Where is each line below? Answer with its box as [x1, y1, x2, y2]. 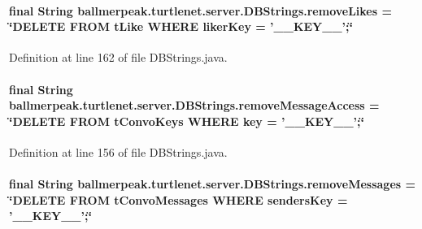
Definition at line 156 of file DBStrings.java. [9, 143, 228, 160]
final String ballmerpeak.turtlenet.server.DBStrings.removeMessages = [9, 175, 416, 192]
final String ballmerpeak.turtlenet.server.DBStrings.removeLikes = [9, 2, 392, 19]
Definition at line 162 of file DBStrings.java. [9, 49, 228, 66]
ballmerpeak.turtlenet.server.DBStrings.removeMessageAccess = [9, 97, 380, 114]
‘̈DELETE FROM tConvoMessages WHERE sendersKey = [9, 191, 348, 208]
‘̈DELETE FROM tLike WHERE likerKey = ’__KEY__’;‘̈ [9, 18, 354, 35]
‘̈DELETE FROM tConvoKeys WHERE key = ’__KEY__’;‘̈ [9, 112, 364, 129]
